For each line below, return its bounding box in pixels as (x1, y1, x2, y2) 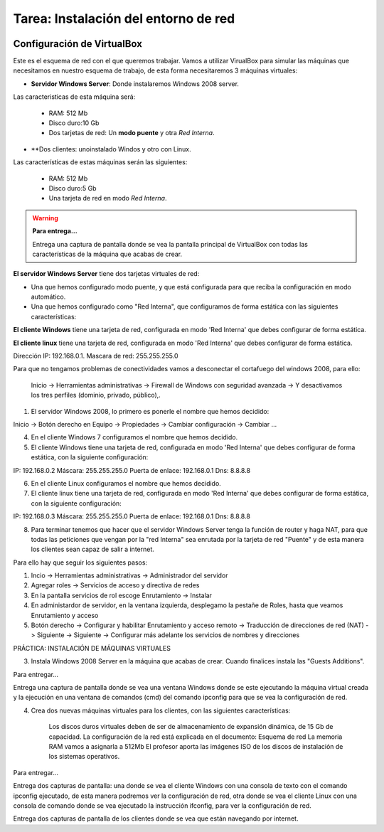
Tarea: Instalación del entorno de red (13, 11, 235, 26)
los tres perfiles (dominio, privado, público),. (31, 391, 161, 400)
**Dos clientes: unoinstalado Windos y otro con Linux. (31, 144, 191, 153)
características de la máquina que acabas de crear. (32, 250, 183, 258)
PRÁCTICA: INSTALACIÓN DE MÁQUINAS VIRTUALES (13, 644, 171, 652)
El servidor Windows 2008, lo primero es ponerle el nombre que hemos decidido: (31, 407, 270, 415)
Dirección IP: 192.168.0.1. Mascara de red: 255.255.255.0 (13, 352, 178, 361)
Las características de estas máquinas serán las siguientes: (13, 158, 188, 166)
